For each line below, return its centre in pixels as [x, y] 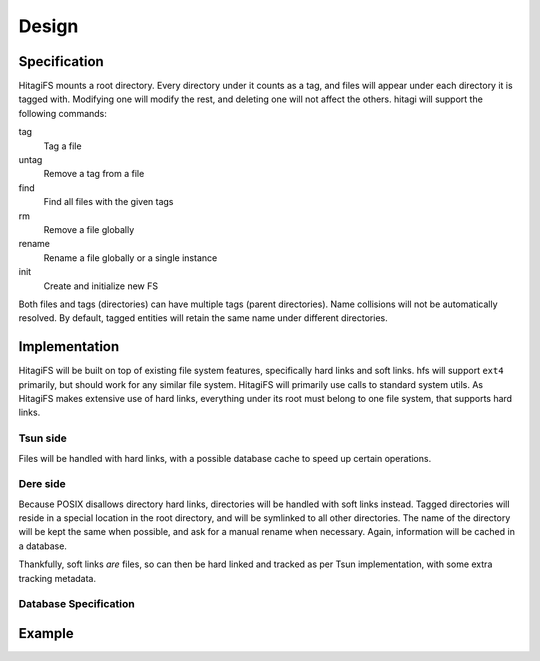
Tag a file [62, 146]
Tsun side [42, 438]
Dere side [42, 484]
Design [48, 26]
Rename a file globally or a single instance [130, 257]
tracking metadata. [57, 578]
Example [46, 633]
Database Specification [76, 604]
